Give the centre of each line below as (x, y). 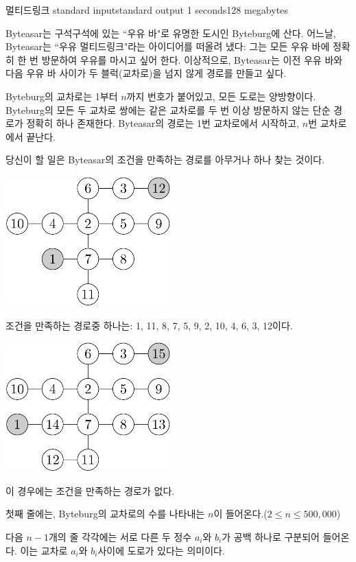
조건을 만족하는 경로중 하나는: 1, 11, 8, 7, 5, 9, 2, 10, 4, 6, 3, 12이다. (149, 325)
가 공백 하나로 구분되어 (271, 536)
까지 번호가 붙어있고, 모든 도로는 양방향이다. (221, 96)
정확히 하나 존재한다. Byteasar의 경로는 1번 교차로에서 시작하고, (163, 123)
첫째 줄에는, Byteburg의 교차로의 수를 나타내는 (105, 514)
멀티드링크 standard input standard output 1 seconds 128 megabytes (147, 10)
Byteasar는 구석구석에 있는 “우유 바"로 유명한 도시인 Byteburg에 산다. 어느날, (171, 33)
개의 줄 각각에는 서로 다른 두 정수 (120, 536)
